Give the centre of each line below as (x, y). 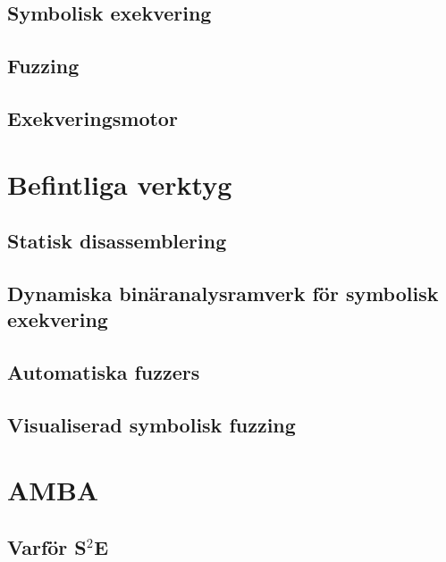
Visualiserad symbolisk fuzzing (151, 424)
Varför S (47, 547)
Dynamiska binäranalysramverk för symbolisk (223, 293)
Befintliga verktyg (120, 184)
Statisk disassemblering (117, 241)
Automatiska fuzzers (104, 372)
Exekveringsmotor (93, 117)
